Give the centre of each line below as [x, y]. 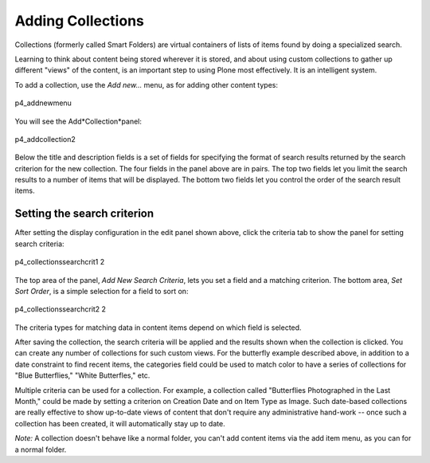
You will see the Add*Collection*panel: [78, 121]
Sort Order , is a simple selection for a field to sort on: [102, 291]
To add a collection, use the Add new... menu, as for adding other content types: [147, 84]
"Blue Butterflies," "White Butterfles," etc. [82, 375]
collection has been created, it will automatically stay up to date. [120, 423]
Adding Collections [80, 21]
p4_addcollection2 [45, 139]
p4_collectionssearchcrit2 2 [61, 309]
